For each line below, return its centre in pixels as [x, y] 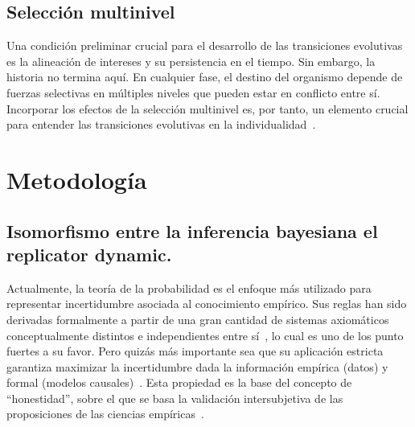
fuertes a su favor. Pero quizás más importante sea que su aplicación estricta [195, 351]
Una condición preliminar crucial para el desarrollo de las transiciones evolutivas [205, 45]
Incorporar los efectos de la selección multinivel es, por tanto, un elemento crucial [207, 108]
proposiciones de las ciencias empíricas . [105, 414]
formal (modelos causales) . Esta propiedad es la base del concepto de [179, 382]
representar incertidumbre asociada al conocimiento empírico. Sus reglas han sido [207, 304]
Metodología [77, 179]
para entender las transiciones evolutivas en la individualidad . [161, 124]
